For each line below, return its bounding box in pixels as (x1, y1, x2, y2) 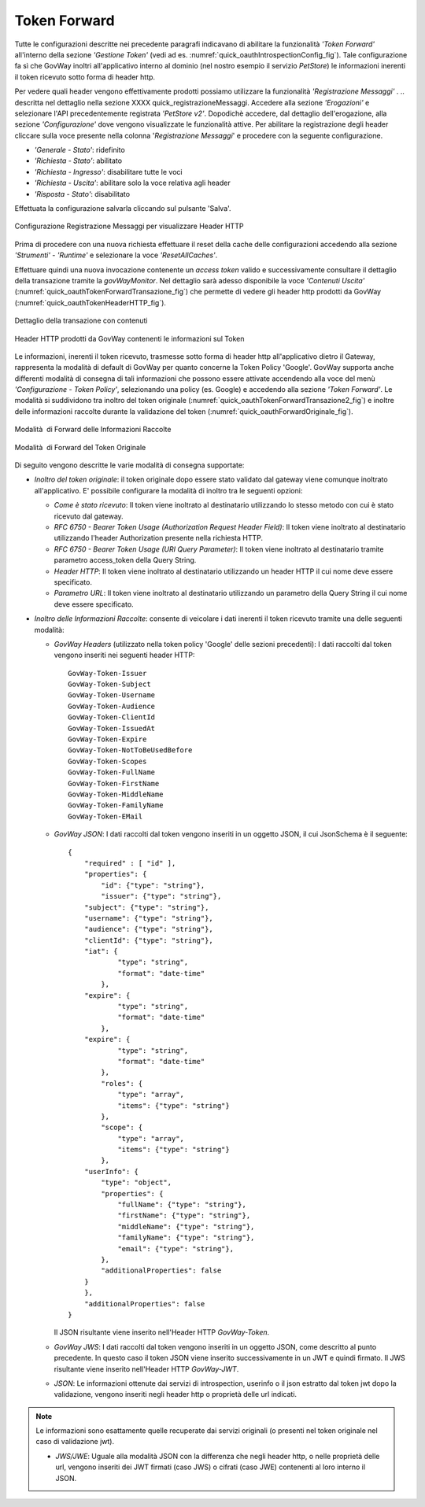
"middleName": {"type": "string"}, (117, 1222, 255, 1231)
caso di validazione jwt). (35, 1437, 114, 1446)
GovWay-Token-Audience (68, 701, 156, 711)
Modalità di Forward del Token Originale (14, 442, 146, 452)
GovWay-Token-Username (68, 691, 156, 700)
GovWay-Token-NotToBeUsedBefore (68, 746, 193, 755)
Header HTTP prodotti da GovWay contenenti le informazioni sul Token (14, 334, 245, 343)
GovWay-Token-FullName (68, 768, 156, 777)
